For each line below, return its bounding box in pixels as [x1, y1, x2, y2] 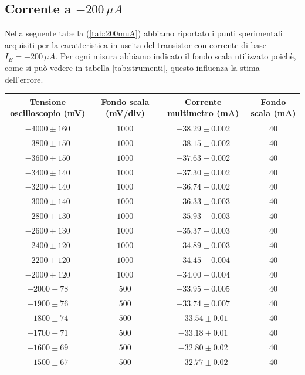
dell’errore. [5, 73, 43, 85]
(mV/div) [106, 107, 145, 119]
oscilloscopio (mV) [10, 107, 86, 119]
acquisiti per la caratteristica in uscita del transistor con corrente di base [5, 38, 266, 50]
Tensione [29, 95, 66, 107]
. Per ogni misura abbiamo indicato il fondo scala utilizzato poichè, [55, 50, 296, 62]
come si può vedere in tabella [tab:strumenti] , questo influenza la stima [5, 61, 260, 73]
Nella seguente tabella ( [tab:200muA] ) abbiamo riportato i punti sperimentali [5, 27, 283, 39]
